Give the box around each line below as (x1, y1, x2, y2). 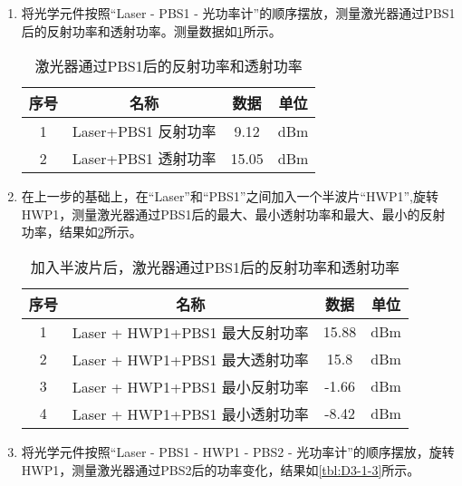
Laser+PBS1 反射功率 (72, 121, 217, 142)
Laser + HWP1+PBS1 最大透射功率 (72, 348, 309, 370)
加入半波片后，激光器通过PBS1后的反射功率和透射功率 (30, 256, 399, 277)
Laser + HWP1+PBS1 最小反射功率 (72, 375, 309, 397)
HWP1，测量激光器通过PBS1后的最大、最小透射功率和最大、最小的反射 (21, 204, 446, 223)
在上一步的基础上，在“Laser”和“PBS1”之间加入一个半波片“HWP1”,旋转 (21, 187, 438, 206)
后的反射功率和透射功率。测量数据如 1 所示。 (21, 21, 282, 40)
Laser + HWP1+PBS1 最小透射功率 (72, 403, 309, 424)
